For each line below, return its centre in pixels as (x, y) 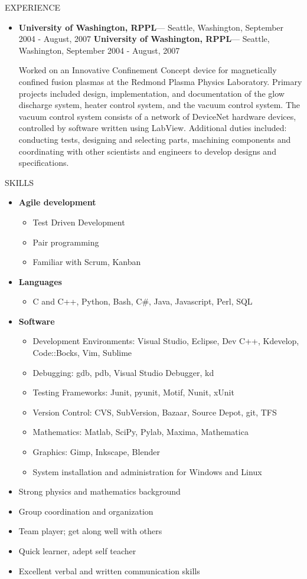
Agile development (57, 202)
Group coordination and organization (86, 511)
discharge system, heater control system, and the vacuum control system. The (159, 105)
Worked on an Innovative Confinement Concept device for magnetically (148, 70)
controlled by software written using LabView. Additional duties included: (153, 128)
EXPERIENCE (33, 7)
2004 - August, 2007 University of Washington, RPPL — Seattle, (144, 39)
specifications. (44, 163)
